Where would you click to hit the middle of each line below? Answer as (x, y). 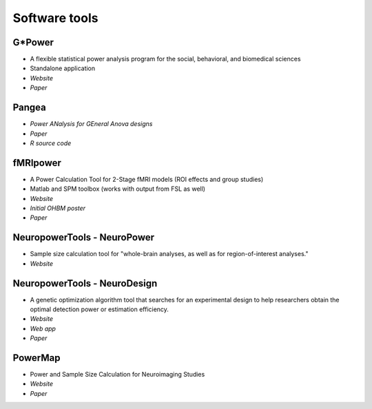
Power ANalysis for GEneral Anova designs (91, 124)
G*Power (33, 42)
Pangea (29, 108)
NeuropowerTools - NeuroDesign (85, 283)
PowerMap (37, 358)
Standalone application (63, 68)
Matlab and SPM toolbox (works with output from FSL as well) (118, 189)
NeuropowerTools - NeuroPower (84, 238)
